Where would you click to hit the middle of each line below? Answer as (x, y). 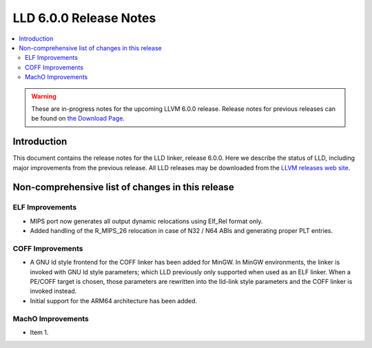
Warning (44, 96)
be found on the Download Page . (78, 119)
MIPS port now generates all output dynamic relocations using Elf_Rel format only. (146, 221)
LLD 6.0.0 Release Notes (84, 18)
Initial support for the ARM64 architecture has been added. (114, 300)
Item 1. (39, 332)
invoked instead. (53, 291)
